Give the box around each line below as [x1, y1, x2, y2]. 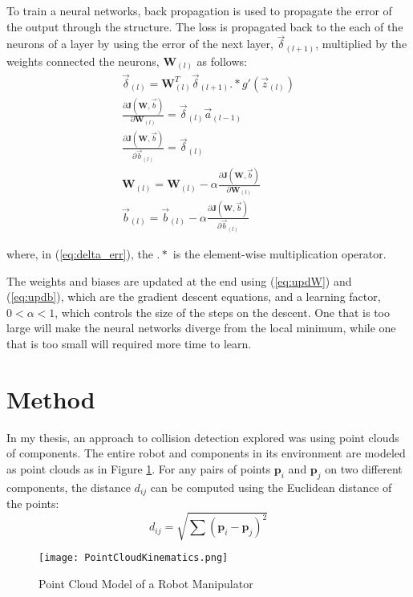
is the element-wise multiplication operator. [172, 246, 387, 262]
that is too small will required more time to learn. [6, 335, 252, 352]
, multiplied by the [315, 35, 407, 52]
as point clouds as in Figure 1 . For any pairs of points [6, 460, 271, 477]
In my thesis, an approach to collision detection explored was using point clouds [6, 428, 399, 445]
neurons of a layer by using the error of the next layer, [6, 35, 273, 52]
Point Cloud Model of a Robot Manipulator [38, 575, 253, 591]
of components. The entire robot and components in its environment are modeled [6, 445, 406, 461]
